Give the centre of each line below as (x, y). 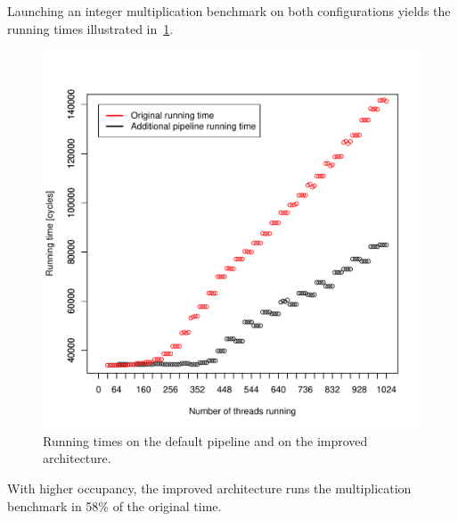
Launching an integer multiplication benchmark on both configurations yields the (229, 11)
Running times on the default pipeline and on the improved (205, 440)
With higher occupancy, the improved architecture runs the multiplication (209, 488)
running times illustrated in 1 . (90, 28)
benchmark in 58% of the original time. (114, 505)
